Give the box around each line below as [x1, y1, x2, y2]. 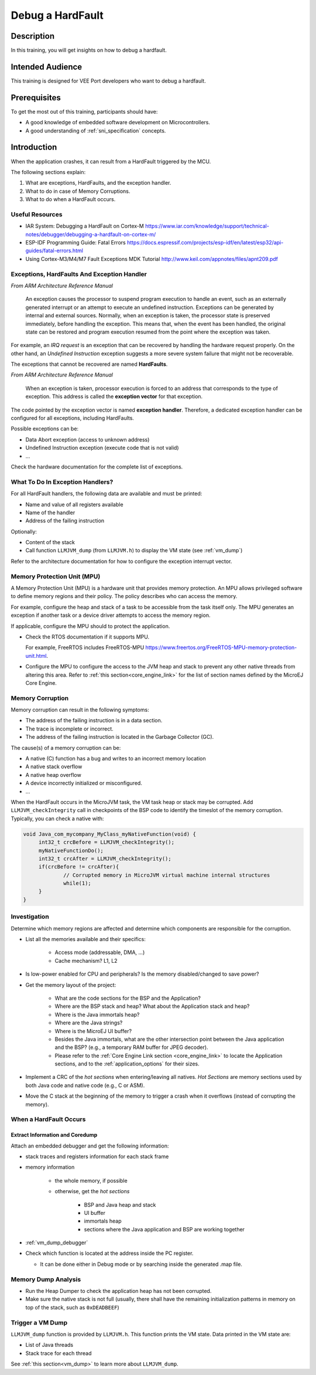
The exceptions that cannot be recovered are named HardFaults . [11, 361, 168, 368]
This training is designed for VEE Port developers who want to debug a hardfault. [11, 77, 206, 84]
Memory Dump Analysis [11, 1275, 81, 1284]
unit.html [25, 652, 47, 659]
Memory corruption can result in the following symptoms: [11, 707, 149, 714]
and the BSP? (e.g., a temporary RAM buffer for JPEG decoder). [54, 1044, 208, 1051]
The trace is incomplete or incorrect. [25, 725, 114, 732]
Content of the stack [25, 539, 75, 546]
